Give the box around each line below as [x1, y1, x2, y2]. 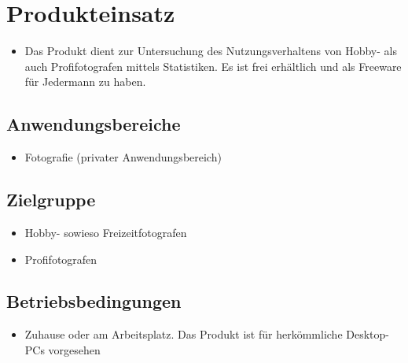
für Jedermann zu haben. [24, 73, 146, 90]
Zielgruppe [6, 187, 96, 212]
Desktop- [346, 326, 389, 343]
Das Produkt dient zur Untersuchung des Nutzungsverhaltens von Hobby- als [24, 43, 397, 59]
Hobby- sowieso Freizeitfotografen [24, 224, 187, 240]
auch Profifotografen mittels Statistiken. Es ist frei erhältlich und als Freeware [24, 57, 402, 74]
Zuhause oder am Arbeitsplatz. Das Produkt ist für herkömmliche [24, 326, 343, 343]
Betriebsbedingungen [6, 289, 182, 313]
